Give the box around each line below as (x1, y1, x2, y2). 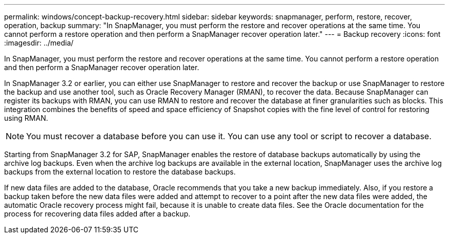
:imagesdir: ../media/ (4, 38, 74, 47)
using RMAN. (4, 114, 48, 122)
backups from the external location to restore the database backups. (4, 167, 236, 176)
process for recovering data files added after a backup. (4, 209, 191, 218)
